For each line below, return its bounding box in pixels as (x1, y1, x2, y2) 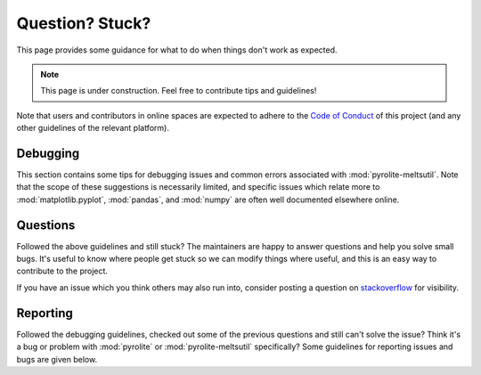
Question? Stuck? (16, 13, 151, 33)
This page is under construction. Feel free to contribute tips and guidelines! (40, 86, 317, 96)
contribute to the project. (16, 265, 109, 276)
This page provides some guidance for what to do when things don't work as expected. (16, 45, 338, 55)
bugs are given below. (16, 354, 98, 364)
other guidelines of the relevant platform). (16, 123, 169, 134)
